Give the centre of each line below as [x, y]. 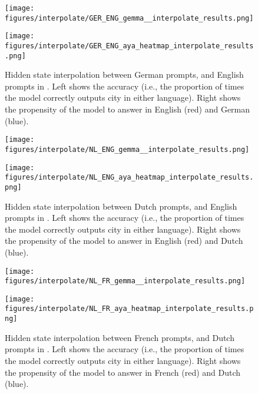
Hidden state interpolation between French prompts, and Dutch [120, 337]
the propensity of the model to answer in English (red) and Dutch [124, 241]
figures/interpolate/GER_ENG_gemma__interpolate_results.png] [129, 18]
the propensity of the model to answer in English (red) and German [128, 109]
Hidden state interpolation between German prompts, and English [124, 75]
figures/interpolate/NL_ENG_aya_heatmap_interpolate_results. [129, 178]
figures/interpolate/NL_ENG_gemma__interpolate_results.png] [127, 149]
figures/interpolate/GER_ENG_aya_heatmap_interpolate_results [129, 46]
